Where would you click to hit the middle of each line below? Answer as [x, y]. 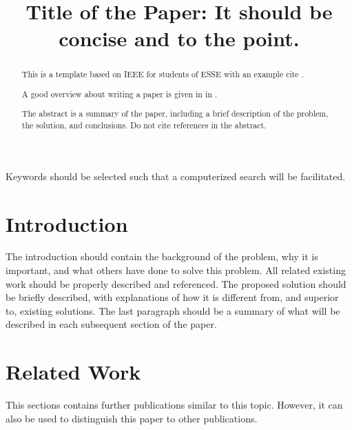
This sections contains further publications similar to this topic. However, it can [174, 405]
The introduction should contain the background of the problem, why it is [162, 256]
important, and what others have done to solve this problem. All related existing [176, 270]
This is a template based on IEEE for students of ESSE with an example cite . [163, 74]
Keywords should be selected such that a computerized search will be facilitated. [176, 176]
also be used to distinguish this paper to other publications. [132, 418]
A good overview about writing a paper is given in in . [120, 94]
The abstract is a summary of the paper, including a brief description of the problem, [175, 114]
